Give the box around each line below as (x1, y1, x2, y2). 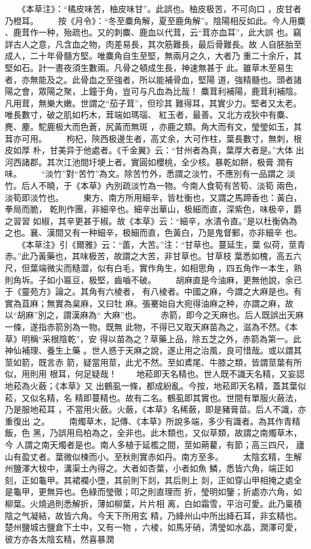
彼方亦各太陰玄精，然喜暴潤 (5, 532, 114, 545)
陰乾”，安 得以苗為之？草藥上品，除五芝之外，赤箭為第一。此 (59, 332, 301, 345)
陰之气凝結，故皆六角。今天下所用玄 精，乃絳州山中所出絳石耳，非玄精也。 (5, 509, 302, 521)
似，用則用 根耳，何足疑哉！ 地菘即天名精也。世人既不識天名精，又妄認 (5, 367, 305, 380)
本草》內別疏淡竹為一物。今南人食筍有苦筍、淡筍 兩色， (80, 179, 302, 191)
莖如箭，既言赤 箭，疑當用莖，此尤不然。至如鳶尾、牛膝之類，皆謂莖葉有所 (5, 355, 302, 368)
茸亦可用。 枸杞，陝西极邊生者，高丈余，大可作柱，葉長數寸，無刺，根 (5, 132, 302, 144)
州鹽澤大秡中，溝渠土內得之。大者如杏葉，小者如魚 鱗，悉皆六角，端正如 (5, 462, 294, 474)
